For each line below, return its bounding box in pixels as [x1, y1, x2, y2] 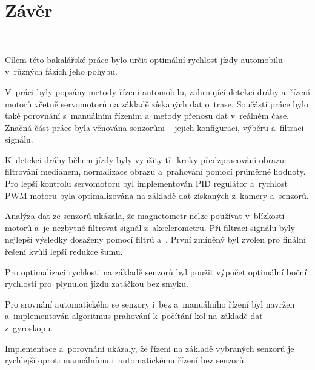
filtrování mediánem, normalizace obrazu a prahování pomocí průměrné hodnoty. [5, 165, 306, 178]
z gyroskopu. [5, 321, 53, 334]
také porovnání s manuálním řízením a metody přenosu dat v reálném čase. [5, 109, 289, 122]
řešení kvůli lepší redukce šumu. [5, 245, 123, 258]
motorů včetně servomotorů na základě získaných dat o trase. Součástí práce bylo [5, 97, 308, 110]
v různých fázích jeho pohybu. [5, 65, 118, 78]
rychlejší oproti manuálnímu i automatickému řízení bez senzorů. [5, 354, 247, 366]
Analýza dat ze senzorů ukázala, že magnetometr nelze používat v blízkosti [5, 209, 285, 222]
